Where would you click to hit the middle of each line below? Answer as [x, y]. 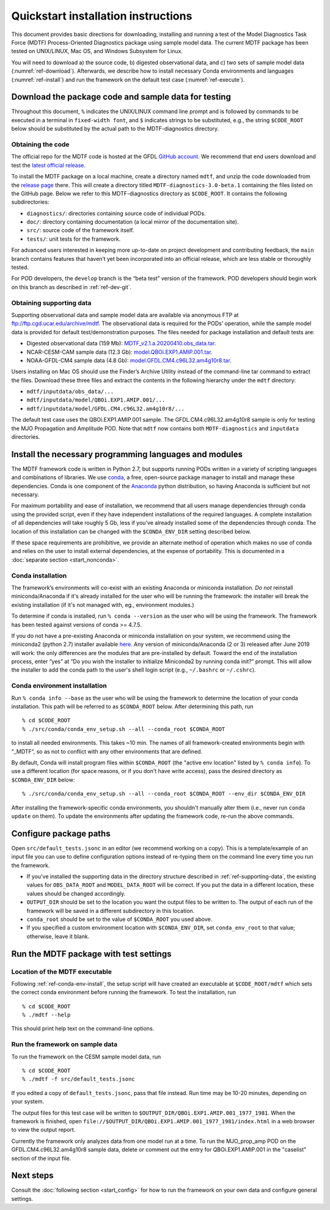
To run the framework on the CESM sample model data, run [86, 1057]
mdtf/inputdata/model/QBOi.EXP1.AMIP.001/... [96, 400]
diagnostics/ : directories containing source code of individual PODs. [116, 213]
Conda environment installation [59, 686]
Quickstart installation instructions [102, 16]
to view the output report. [43, 1130]
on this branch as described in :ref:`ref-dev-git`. [71, 287]
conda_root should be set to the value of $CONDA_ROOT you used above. [119, 919]
